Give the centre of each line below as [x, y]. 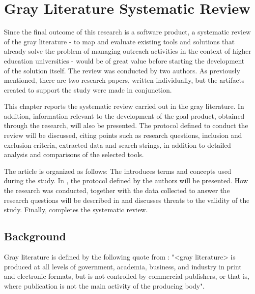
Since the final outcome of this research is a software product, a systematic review [127, 32]
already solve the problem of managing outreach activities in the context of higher [128, 51]
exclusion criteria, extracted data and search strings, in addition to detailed [118, 145]
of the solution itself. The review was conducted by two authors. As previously [122, 70]
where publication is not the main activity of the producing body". [104, 285]
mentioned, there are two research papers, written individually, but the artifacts [124, 80]
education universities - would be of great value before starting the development [124, 60]
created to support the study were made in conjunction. [88, 89]
